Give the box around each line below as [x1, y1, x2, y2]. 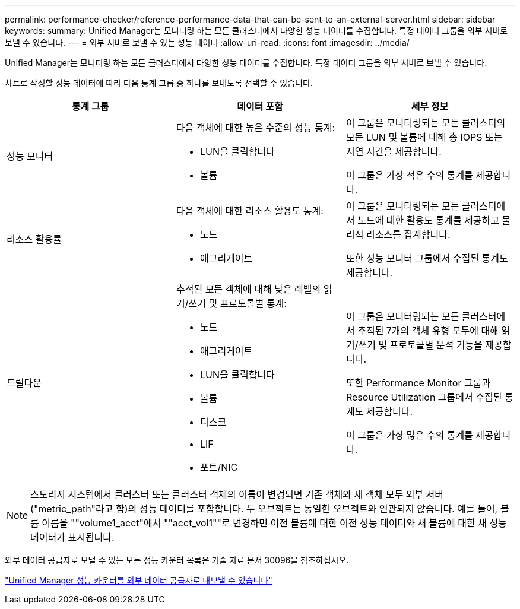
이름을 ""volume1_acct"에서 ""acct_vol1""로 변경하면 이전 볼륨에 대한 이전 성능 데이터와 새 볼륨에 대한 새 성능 [42, 517, 507, 529]
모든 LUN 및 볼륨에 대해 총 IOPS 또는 [345, 131, 503, 143]
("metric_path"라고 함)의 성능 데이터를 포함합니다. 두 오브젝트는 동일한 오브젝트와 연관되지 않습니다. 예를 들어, [30, 503, 498, 515]
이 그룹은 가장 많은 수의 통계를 [345, 429, 473, 441]
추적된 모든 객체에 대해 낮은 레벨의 [176, 283, 321, 295]
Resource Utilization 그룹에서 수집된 [345, 391, 502, 403]
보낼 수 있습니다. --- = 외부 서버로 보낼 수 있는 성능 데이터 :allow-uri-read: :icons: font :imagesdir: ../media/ [5, 37, 410, 47]
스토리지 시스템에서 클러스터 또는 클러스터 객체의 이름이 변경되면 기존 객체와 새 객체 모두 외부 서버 [30, 489, 444, 500]
